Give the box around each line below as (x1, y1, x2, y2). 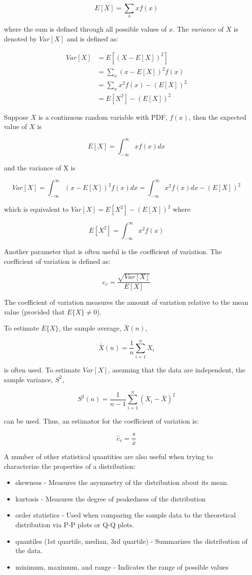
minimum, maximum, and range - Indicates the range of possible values (15, 561, 229, 572)
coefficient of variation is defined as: (4, 256, 110, 266)
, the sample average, (58, 323, 122, 333)
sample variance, (4, 374, 53, 384)
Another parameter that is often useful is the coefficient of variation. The (4, 246, 222, 257)
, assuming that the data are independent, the (108, 365, 245, 375)
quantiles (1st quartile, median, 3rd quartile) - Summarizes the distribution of (15, 536, 248, 546)
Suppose (4, 111, 29, 122)
